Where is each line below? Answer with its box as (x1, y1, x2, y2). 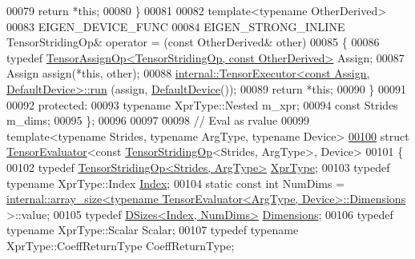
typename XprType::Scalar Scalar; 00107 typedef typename (6, 221, 299, 238)
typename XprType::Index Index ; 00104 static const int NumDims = (6, 174, 345, 191)
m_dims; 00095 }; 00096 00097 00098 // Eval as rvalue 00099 (6, 112, 309, 129)
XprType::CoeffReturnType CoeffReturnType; (6, 237, 235, 253)
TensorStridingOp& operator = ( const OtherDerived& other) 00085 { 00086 (6, 34, 380, 50)
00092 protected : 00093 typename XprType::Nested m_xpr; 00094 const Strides (6, 96, 398, 113)
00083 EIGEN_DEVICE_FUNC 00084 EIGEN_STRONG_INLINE (6, 18, 345, 34)
